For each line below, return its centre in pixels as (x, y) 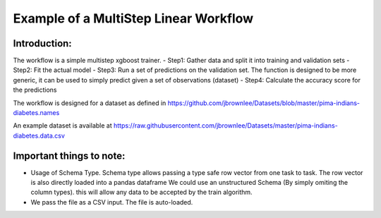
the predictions (35, 90)
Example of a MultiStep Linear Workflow (133, 18)
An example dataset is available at (62, 126)
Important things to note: (69, 156)
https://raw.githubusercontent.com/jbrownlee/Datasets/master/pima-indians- (225, 126)
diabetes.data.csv (39, 135)
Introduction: (42, 43)
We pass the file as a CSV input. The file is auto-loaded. (112, 202)
